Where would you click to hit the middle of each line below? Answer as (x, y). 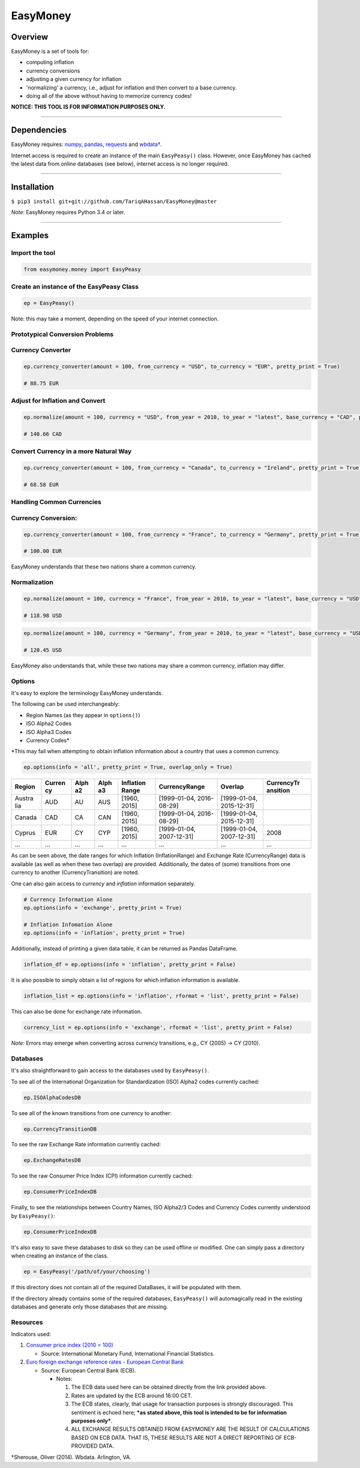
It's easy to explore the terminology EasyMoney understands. (87, 693)
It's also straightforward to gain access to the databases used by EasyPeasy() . (110, 1071)
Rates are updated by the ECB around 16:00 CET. (132, 1395)
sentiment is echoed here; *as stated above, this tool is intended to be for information (179, 1412)
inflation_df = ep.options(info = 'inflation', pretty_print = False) (130, 964)
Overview (30, 37)
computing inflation (50, 62)
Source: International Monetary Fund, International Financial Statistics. (128, 1353)
